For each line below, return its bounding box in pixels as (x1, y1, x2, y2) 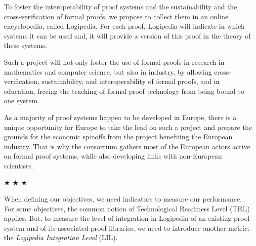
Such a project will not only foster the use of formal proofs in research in (4, 56, 225, 67)
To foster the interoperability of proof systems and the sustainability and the (4, 1, 237, 11)
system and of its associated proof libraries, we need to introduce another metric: (4, 222, 250, 233)
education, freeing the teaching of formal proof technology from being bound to (4, 85, 244, 96)
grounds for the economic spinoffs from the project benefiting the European (4, 131, 233, 142)
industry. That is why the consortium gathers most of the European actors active (4, 141, 250, 151)
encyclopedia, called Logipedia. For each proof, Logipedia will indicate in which (4, 21, 245, 31)
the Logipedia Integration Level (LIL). (4, 232, 118, 243)
